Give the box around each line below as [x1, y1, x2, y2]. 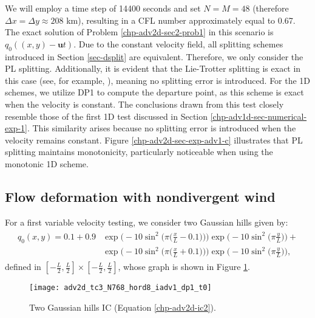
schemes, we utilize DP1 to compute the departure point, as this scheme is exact [5, 86, 304, 99]
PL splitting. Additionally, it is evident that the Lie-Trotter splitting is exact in [5, 62, 301, 75]
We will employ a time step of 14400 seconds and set [5, 2, 201, 14]
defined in [5, 260, 41, 273]
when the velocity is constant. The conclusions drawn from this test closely [5, 97, 284, 110]
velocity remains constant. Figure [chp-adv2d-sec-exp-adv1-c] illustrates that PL [5, 133, 303, 146]
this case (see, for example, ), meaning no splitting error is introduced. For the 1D [5, 74, 311, 86]
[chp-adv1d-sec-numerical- [210, 109, 307, 122]
